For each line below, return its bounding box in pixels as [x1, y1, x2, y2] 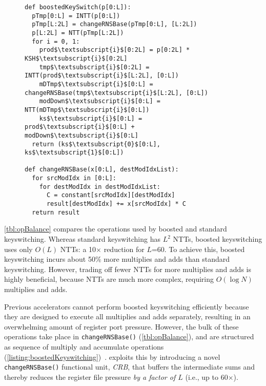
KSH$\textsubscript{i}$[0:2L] [25, 54, 128, 62]
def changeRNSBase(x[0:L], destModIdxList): [25, 166, 179, 173]
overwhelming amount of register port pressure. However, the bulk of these [4, 321, 239, 332]
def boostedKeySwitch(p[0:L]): [25, 4, 131, 11]
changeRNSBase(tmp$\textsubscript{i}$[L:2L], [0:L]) [25, 89, 208, 96]
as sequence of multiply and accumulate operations [4, 341, 164, 352]
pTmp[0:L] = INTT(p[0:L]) [32, 12, 120, 20]
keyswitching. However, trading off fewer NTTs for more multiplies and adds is [4, 263, 251, 274]
